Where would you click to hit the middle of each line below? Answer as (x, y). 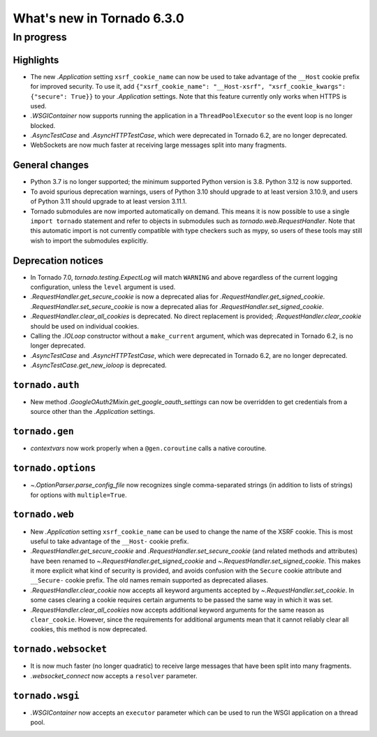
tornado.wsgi (46, 695)
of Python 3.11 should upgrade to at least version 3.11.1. (109, 201)
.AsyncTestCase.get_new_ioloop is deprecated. (98, 365)
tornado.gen (44, 431)
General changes (51, 165)
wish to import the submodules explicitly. (89, 241)
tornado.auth (46, 385)
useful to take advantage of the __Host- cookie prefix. (110, 541)
